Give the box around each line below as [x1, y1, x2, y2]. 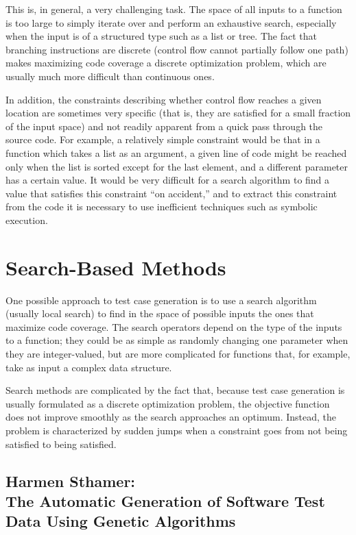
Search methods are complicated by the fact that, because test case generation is [5, 383, 345, 397]
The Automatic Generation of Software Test [5, 490, 325, 511]
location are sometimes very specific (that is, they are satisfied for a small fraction [5, 105, 351, 120]
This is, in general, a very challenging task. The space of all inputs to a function [5, 2, 342, 16]
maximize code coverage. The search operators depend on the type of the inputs [5, 319, 342, 334]
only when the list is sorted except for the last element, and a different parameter [5, 159, 348, 173]
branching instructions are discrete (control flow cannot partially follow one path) [5, 42, 348, 56]
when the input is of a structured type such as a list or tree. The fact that [5, 29, 317, 43]
